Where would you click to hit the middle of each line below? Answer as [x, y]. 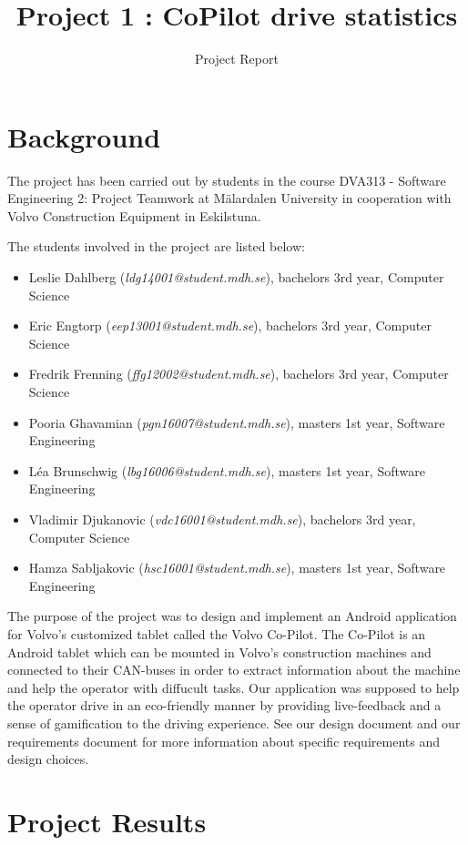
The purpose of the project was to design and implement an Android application [232, 616]
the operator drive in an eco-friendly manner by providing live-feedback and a [224, 705]
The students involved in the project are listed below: [156, 246]
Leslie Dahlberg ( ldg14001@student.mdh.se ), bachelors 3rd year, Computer [236, 277]
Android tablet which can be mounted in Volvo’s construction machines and [219, 652]
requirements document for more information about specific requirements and [224, 741]
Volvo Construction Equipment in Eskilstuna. [134, 215]
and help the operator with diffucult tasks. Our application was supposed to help [234, 687]
